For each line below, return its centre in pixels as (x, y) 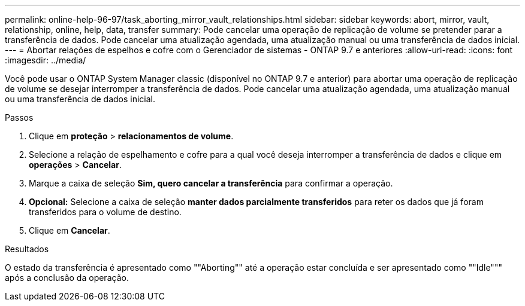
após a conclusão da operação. (67, 278)
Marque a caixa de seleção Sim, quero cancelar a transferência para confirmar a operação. (211, 183)
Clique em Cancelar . (70, 230)
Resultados (27, 249)
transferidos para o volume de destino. (105, 212)
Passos (19, 117)
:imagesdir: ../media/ (46, 60)
